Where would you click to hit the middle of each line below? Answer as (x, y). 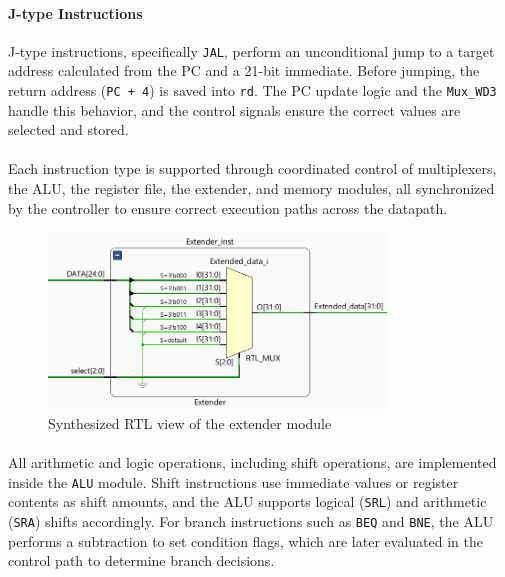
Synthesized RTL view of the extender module (190, 422)
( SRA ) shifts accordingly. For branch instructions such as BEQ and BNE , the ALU (251, 520)
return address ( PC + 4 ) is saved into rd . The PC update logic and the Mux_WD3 (252, 90)
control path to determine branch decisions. (141, 560)
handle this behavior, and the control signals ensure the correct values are (234, 109)
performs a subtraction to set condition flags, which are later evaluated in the (245, 540)
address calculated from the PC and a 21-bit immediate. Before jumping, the (244, 70)
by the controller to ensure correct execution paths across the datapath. (228, 207)
